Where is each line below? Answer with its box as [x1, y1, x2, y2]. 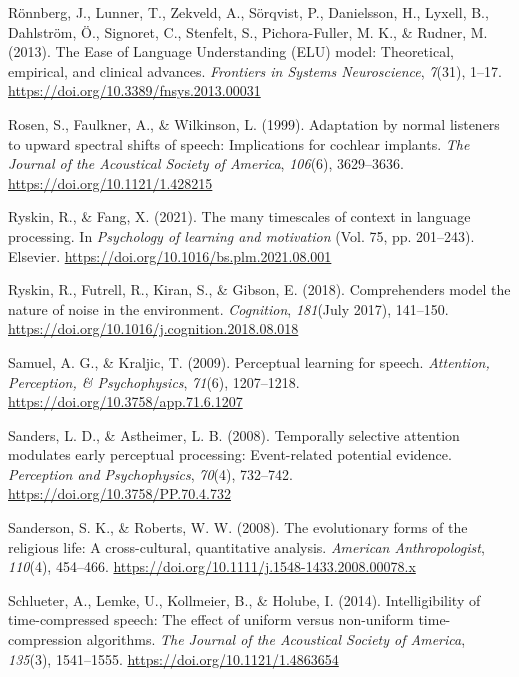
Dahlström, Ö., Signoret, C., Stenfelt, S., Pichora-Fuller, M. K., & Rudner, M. [8, 21, 488, 42]
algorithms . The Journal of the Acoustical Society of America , [86, 629, 466, 650]
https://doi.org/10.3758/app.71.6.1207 [8, 391, 243, 412]
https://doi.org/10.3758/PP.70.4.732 [8, 483, 232, 504]
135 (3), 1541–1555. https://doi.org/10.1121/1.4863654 [8, 648, 339, 669]
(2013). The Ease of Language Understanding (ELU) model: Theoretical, [8, 41, 454, 62]
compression [8, 629, 83, 650]
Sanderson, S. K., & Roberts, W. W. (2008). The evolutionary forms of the [8, 517, 468, 538]
